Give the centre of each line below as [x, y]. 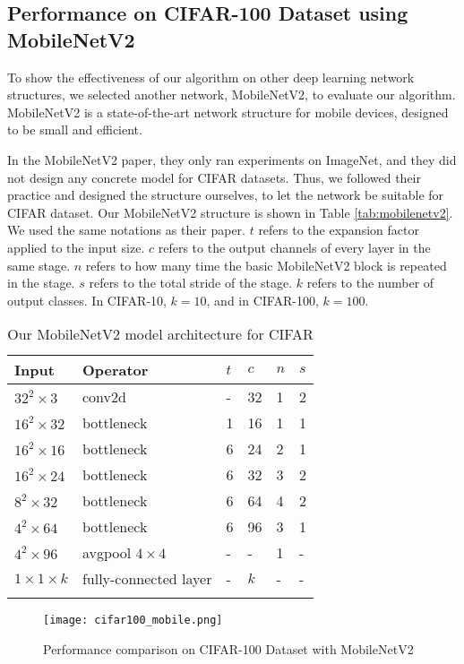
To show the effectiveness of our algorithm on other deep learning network [211, 77]
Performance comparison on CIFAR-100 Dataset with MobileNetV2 [228, 648]
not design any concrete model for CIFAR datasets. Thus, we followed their [214, 177]
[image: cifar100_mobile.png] [133, 621]
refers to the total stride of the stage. [191, 283]
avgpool [107, 553]
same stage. [39, 265]
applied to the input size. [76, 247]
